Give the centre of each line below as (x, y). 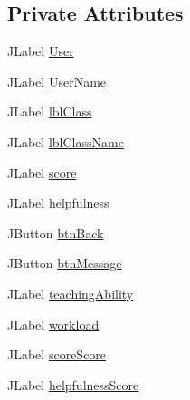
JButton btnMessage (65, 263)
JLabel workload (53, 324)
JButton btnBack (56, 233)
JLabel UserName (57, 81)
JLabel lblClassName (66, 141)
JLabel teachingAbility (71, 293)
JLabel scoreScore (57, 354)
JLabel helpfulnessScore (73, 384)
